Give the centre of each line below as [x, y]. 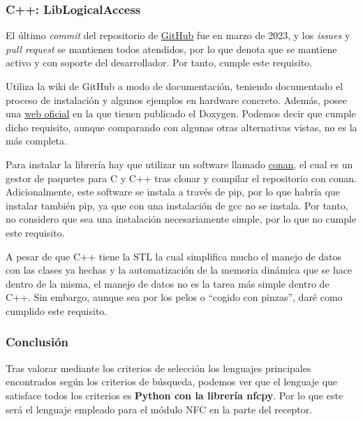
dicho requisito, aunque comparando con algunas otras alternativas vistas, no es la [181, 127]
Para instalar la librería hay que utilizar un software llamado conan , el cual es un [179, 164]
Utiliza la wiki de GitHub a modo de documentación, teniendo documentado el [175, 86]
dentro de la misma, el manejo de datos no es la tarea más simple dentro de [168, 283]
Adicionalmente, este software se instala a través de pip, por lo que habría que [173, 192]
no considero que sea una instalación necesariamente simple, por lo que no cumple [181, 219]
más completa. [36, 141]
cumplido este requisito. [57, 310]
